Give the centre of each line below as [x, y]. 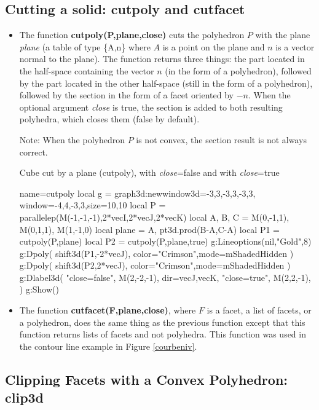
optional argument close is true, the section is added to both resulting [151, 107]
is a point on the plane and [214, 46]
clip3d [25, 397]
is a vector [295, 46]
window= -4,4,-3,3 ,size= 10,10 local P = [93, 205]
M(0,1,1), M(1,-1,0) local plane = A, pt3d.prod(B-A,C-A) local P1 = [150, 229]
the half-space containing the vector [87, 70]
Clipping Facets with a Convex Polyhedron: [147, 379]
